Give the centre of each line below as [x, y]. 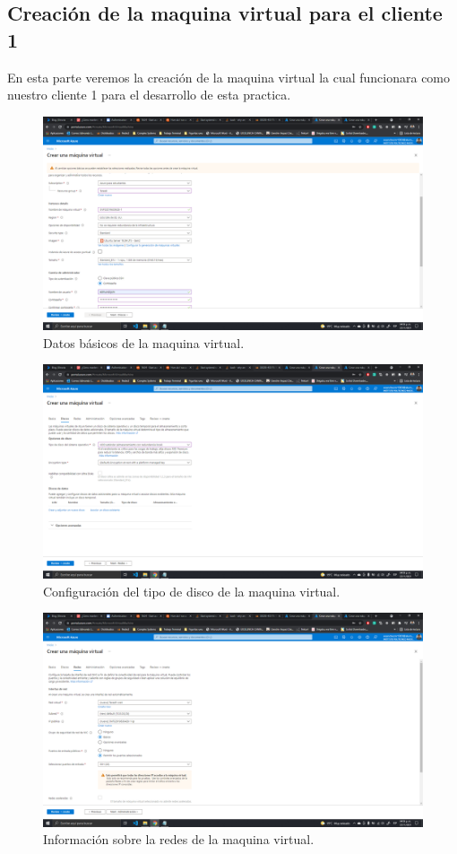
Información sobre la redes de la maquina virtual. [179, 839]
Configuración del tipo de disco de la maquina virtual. [192, 591]
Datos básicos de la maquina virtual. [144, 342]
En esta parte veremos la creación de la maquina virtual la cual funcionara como [229, 77]
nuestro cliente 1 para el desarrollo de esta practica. [149, 95]
